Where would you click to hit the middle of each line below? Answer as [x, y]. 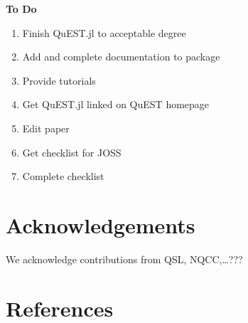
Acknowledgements [101, 224]
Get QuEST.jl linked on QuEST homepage [116, 104]
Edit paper [46, 128]
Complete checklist [63, 176]
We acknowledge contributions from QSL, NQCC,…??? [124, 259]
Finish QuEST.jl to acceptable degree [104, 32]
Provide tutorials [59, 80]
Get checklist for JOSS [72, 152]
